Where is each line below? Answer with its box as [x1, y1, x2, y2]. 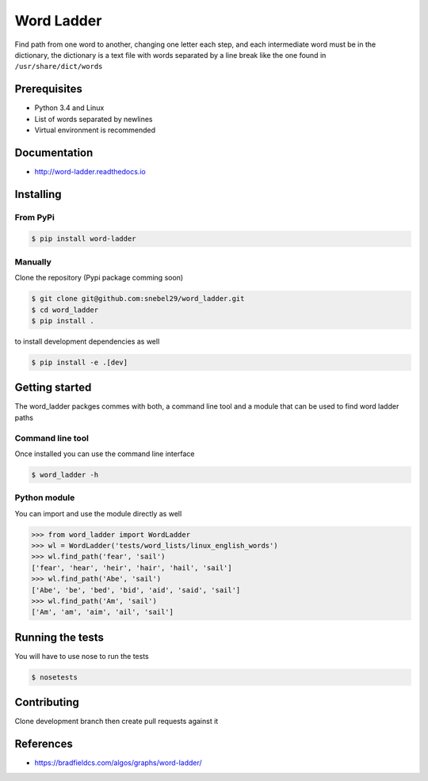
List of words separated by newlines [34, 114, 153, 124]
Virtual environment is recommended [34, 125, 156, 135]
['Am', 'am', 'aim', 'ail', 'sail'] [31, 608, 174, 617]
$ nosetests [31, 672, 78, 681]
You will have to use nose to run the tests [14, 651, 150, 661]
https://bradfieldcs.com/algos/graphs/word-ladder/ [34, 758, 202, 768]
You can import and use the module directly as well [14, 509, 182, 518]
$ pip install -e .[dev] [31, 357, 128, 367]
